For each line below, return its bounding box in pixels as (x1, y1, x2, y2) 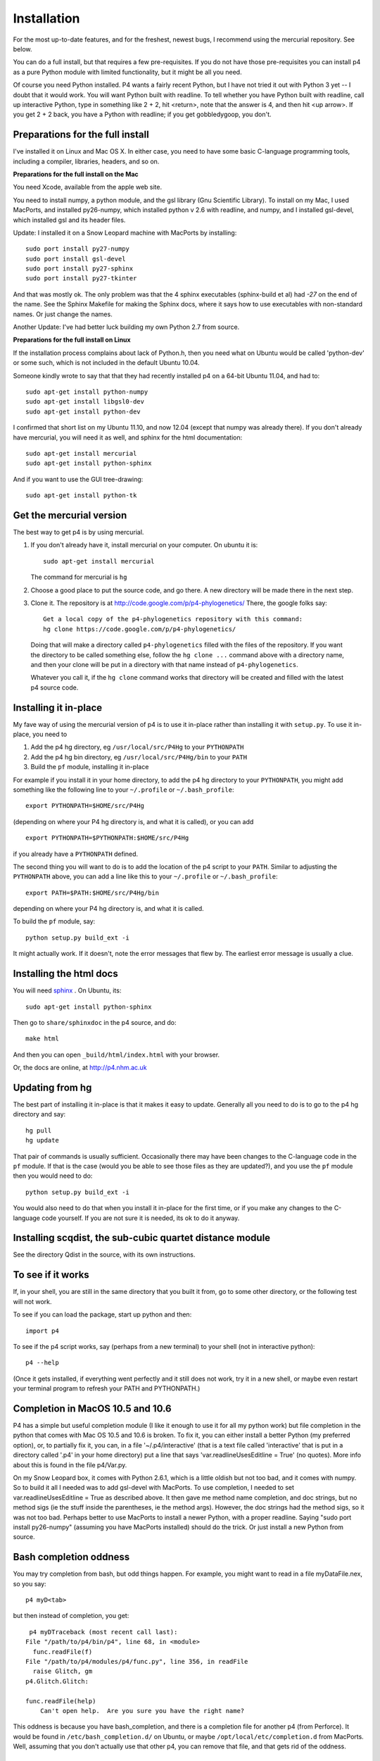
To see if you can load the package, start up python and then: (13, 1310, 192, 1319)
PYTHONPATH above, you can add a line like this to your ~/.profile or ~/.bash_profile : (13, 872, 278, 880)
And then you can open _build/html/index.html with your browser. (13, 1050, 220, 1059)
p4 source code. (30, 683, 79, 692)
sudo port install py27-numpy (25, 245, 130, 253)
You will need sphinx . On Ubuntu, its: (13, 986, 122, 995)
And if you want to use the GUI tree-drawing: (13, 475, 144, 483)
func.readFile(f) (32, 1648, 93, 1655)
